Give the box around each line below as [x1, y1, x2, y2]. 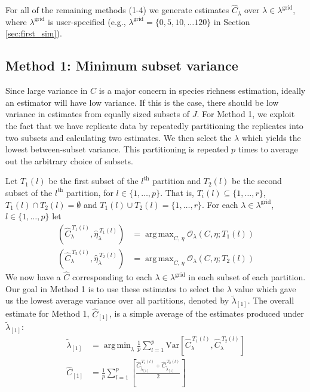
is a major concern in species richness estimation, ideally [99, 84, 306, 97]
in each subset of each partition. [188, 271, 306, 283]
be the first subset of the [48, 174, 139, 187]
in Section [213, 15, 250, 27]
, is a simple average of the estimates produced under [109, 307, 304, 320]
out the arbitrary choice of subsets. [5, 154, 133, 167]
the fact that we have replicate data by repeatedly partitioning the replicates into [5, 119, 303, 131]
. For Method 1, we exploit [197, 108, 295, 120]
